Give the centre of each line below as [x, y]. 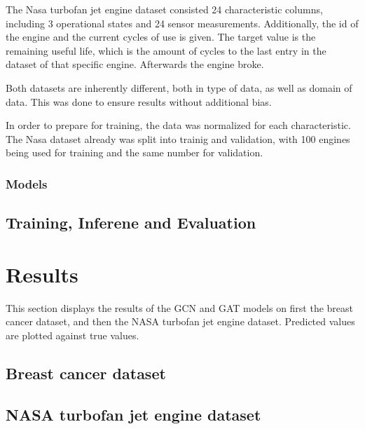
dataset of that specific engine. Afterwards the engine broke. [135, 64]
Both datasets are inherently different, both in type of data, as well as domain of [179, 87]
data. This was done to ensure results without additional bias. [139, 101]
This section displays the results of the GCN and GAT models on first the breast [180, 307]
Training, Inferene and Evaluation [131, 223]
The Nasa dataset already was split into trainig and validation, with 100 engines [178, 138]
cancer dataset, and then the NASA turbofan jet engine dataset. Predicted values [180, 321]
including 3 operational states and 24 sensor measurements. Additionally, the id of [182, 23]
